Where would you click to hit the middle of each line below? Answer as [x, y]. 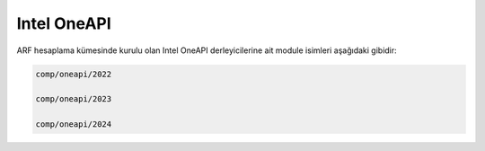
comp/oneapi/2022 [74, 74]
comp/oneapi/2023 [74, 99]
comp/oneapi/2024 [74, 124]
